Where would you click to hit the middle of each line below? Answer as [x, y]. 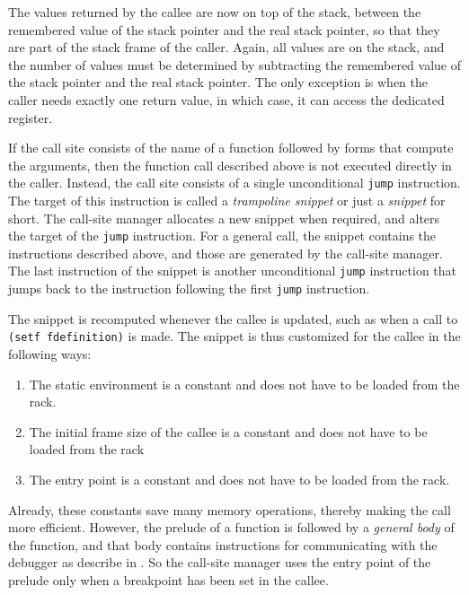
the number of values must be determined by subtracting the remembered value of [235, 64]
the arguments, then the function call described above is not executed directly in [230, 165]
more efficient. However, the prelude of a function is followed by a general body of [231, 527]
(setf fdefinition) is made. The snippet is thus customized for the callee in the [234, 336]
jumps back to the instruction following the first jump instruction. [189, 289]
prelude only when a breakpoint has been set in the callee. [168, 579]
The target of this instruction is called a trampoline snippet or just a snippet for [227, 200]
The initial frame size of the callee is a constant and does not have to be [228, 431]
